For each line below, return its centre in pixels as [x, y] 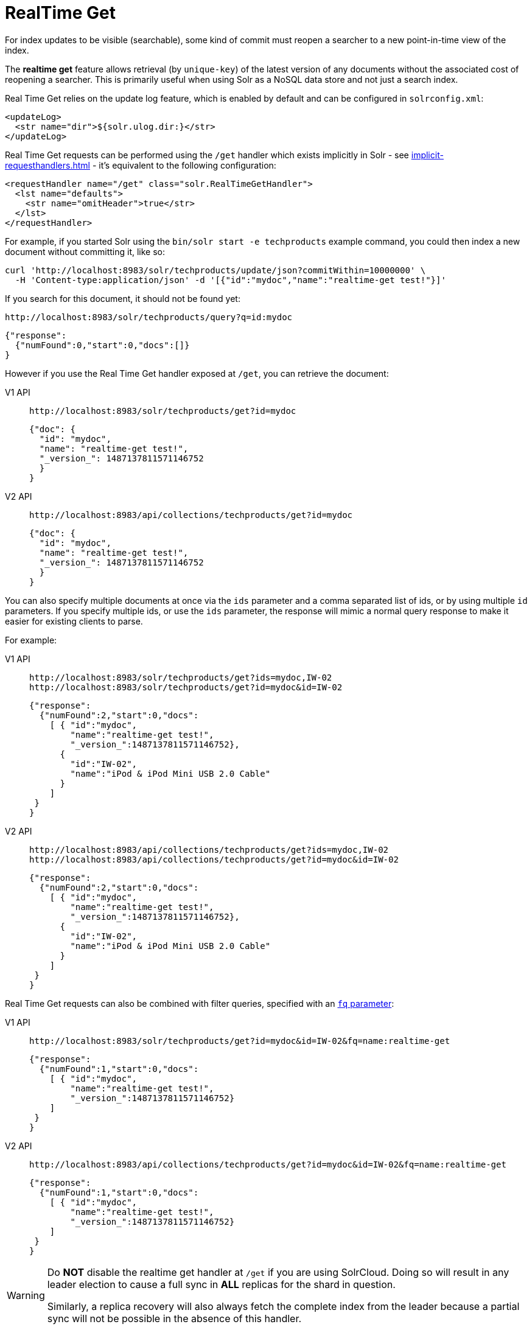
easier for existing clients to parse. [74, 621]
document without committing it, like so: [85, 251]
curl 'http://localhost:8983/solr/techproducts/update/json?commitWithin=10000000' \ [215, 270]
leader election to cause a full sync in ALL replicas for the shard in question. [221, 1284]
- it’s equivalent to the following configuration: [184, 165]
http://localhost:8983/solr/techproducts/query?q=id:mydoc [149, 317]
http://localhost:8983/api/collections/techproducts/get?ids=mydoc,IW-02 [209, 849]
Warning [26, 1295]
